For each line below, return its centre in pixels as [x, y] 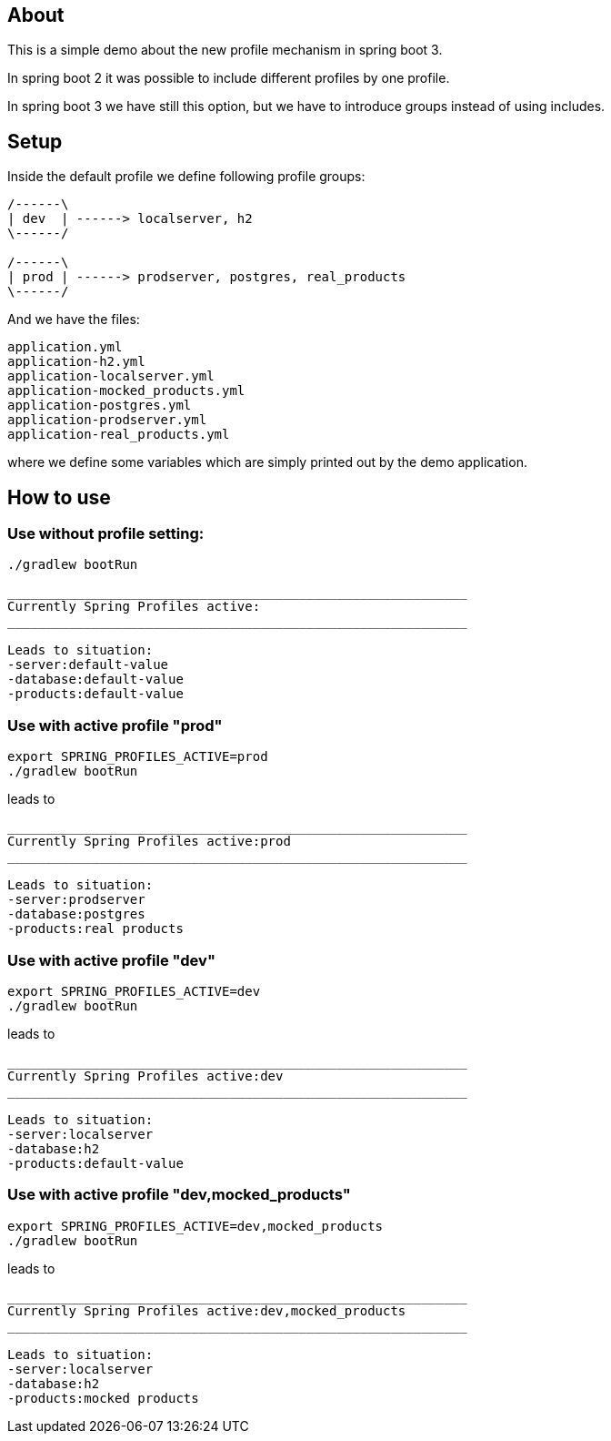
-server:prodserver [76, 900]
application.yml [65, 347]
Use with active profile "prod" [115, 725]
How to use [59, 497]
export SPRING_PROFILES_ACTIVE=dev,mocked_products [195, 1226]
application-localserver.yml [111, 376]
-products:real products [95, 929]
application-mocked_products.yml [126, 391]
